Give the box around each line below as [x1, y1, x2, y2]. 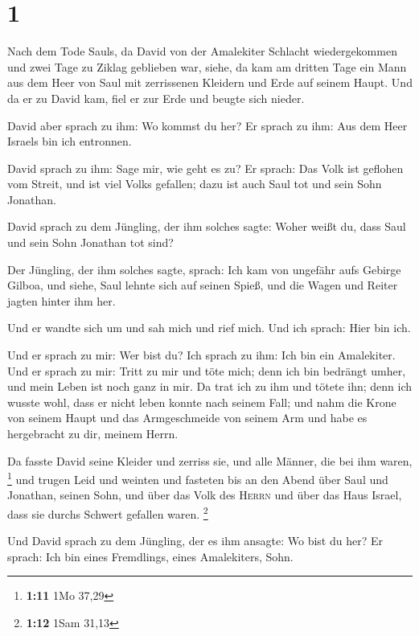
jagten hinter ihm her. [7, 292, 116, 309]
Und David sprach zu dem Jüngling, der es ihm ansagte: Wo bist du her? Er [7, 532, 383, 549]
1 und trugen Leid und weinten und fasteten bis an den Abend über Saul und [7, 469, 388, 487]
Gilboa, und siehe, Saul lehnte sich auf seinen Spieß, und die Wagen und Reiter [7, 277, 398, 293]
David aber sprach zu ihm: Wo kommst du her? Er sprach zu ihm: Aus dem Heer [7, 117, 408, 133]
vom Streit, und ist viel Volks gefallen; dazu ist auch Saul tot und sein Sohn [7, 175, 382, 192]
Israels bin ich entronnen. [7, 133, 132, 150]
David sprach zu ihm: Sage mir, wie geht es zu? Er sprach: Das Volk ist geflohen [7, 159, 404, 176]
